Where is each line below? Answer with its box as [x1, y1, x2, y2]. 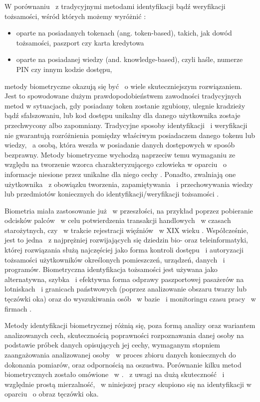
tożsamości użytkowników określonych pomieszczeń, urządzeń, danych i [4, 254, 225, 264]
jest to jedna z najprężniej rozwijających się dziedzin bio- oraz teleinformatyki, [4, 234, 248, 245]
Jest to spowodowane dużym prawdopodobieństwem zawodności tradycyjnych [4, 90, 242, 101]
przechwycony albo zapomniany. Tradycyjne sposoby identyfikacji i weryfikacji [4, 119, 248, 130]
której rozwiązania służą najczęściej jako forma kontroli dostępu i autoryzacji [4, 244, 244, 255]
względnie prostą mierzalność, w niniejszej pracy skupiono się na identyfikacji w [4, 378, 252, 389]
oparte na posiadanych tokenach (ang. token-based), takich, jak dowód [16, 27, 232, 38]
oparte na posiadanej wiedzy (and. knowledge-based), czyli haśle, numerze [16, 54, 243, 64]
